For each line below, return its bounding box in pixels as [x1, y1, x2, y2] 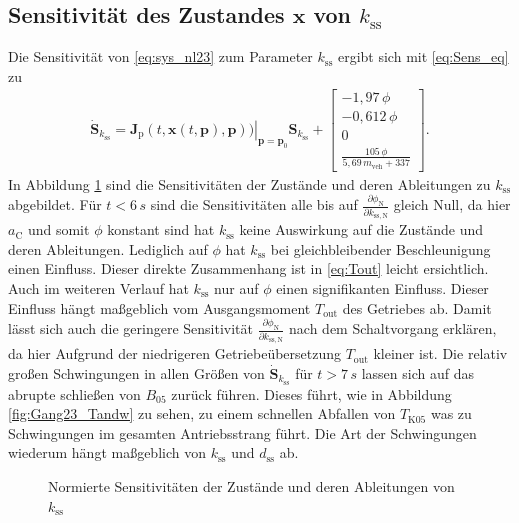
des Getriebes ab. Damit [342, 297, 492, 318]
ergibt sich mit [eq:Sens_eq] [337, 46, 509, 67]
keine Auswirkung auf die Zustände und [239, 219, 484, 240]
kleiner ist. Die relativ [373, 343, 508, 364]
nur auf [214, 277, 259, 298]
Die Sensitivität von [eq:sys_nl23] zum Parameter [8, 46, 313, 67]
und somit [27, 219, 90, 240]
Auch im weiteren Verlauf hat [8, 277, 189, 298]
